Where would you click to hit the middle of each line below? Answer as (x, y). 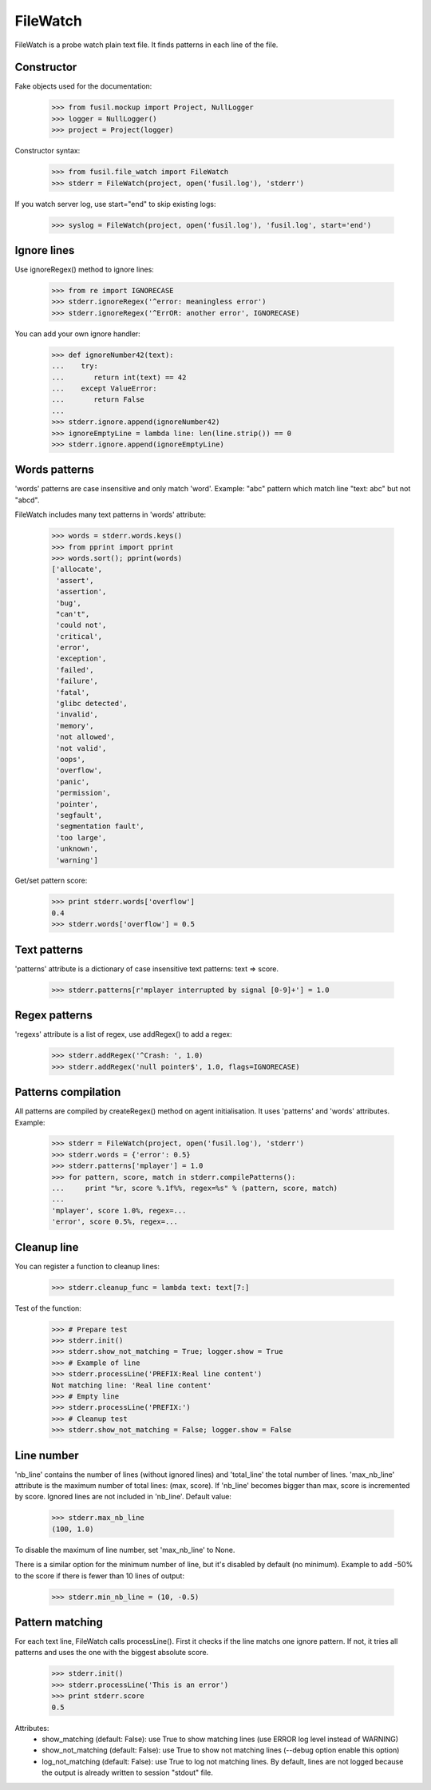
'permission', (83, 793)
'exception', (81, 659)
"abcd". (27, 500)
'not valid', (81, 748)
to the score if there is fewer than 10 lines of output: (100, 1576)
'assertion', (81, 592)
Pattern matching (59, 1622)
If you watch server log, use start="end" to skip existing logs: (115, 204)
